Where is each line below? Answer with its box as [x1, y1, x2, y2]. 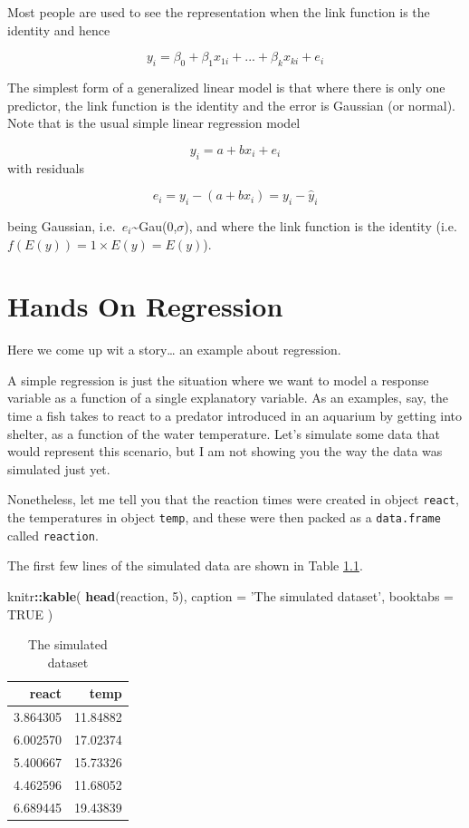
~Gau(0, [131, 216, 177, 235]
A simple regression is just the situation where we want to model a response [7, 370, 429, 389]
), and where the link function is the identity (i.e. [184, 216, 457, 235]
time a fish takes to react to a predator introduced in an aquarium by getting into [7, 406, 463, 425]
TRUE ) [7, 604, 53, 623]
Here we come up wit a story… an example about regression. [7, 340, 341, 359]
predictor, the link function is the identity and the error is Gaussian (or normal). [7, 95, 456, 114]
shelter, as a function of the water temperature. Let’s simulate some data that [7, 424, 440, 443]
